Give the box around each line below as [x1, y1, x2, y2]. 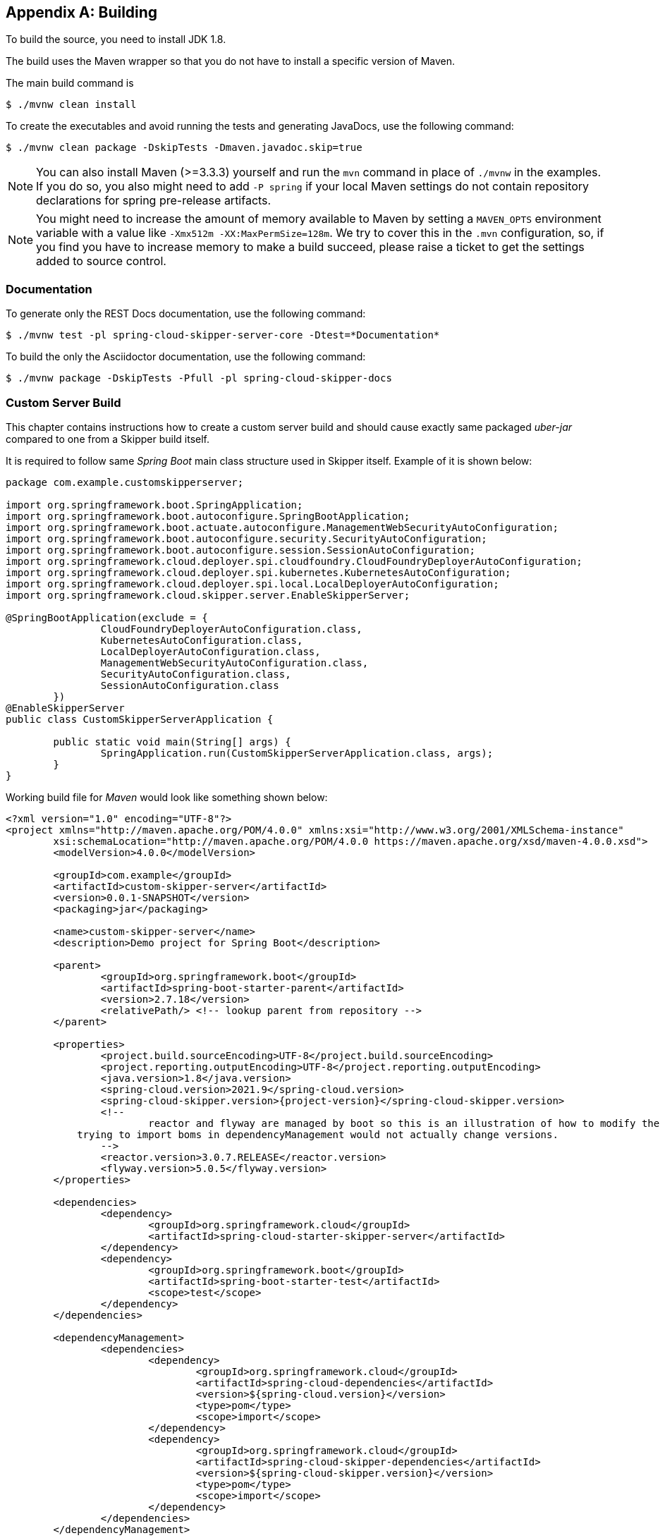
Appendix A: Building [6, 4, 158, 21]
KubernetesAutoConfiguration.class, [100, 634, 303, 646]
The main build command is [6, 77, 134, 90]
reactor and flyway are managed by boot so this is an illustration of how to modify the [148, 1117, 660, 1129]
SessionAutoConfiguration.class [100, 679, 279, 691]
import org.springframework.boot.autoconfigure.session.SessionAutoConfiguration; [6, 544, 475, 556]
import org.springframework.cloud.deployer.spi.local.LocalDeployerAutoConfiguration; [6, 578, 499, 590]
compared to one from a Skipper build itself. [6, 432, 210, 445]
